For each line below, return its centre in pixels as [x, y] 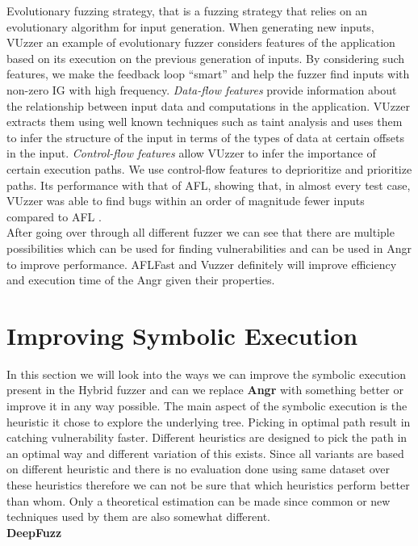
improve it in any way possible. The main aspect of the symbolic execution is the [207, 405]
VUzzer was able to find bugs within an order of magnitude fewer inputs [186, 201]
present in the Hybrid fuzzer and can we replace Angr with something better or [205, 390]
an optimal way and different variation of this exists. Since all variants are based [205, 453]
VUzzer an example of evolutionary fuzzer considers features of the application [201, 42]
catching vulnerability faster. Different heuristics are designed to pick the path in [207, 437]
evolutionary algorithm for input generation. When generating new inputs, [190, 26]
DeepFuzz [34, 532]
